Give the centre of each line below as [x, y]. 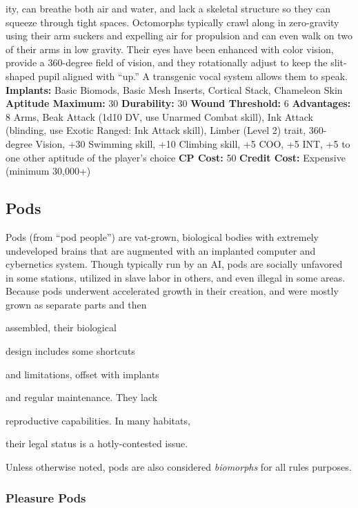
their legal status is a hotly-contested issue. [97, 443]
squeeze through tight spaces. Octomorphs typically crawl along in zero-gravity [172, 22]
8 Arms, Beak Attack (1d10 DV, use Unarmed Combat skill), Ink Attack [159, 116]
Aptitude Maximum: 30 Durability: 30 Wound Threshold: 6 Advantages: [178, 103]
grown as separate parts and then [76, 304]
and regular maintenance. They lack [82, 397]
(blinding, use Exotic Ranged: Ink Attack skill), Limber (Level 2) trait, [156, 130]
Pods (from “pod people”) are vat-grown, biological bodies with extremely [162, 236]
